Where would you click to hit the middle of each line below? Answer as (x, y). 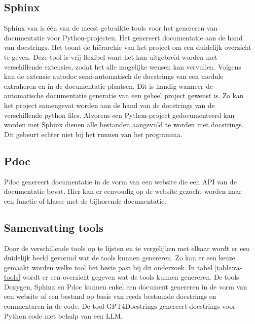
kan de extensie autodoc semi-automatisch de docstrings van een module (114, 76)
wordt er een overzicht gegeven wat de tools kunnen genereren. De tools (131, 277)
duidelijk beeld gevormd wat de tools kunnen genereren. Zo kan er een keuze (120, 258)
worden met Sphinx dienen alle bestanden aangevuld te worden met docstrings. (124, 125)
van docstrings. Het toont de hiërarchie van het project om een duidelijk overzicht (128, 47)
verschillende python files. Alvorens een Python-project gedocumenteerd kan (119, 115)
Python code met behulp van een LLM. (63, 315)
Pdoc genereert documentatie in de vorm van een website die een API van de (120, 181)
